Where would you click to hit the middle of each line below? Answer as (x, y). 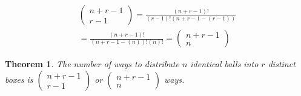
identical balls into (224, 64)
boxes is (19, 79)
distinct (282, 64)
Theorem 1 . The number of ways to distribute (92, 64)
